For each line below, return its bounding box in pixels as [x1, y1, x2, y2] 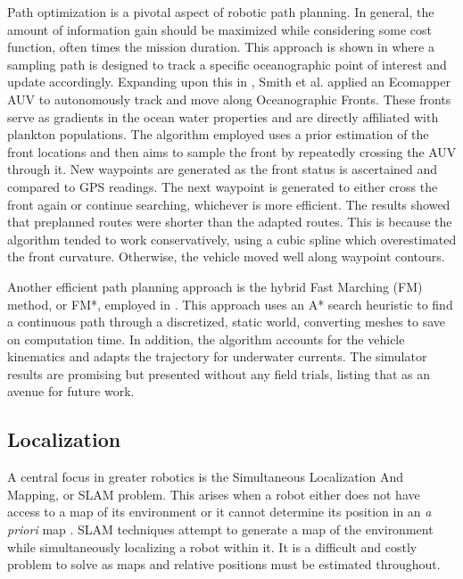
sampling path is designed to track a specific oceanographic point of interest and [7, 54, 447, 73]
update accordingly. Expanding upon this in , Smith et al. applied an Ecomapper [7, 72, 451, 91]
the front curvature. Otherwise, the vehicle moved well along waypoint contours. [7, 247, 445, 266]
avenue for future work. [7, 382, 135, 401]
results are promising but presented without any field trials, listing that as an [7, 364, 431, 383]
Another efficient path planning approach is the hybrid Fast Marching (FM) [7, 277, 423, 295]
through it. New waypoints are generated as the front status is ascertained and [7, 160, 438, 178]
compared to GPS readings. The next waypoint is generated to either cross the [7, 177, 438, 195]
